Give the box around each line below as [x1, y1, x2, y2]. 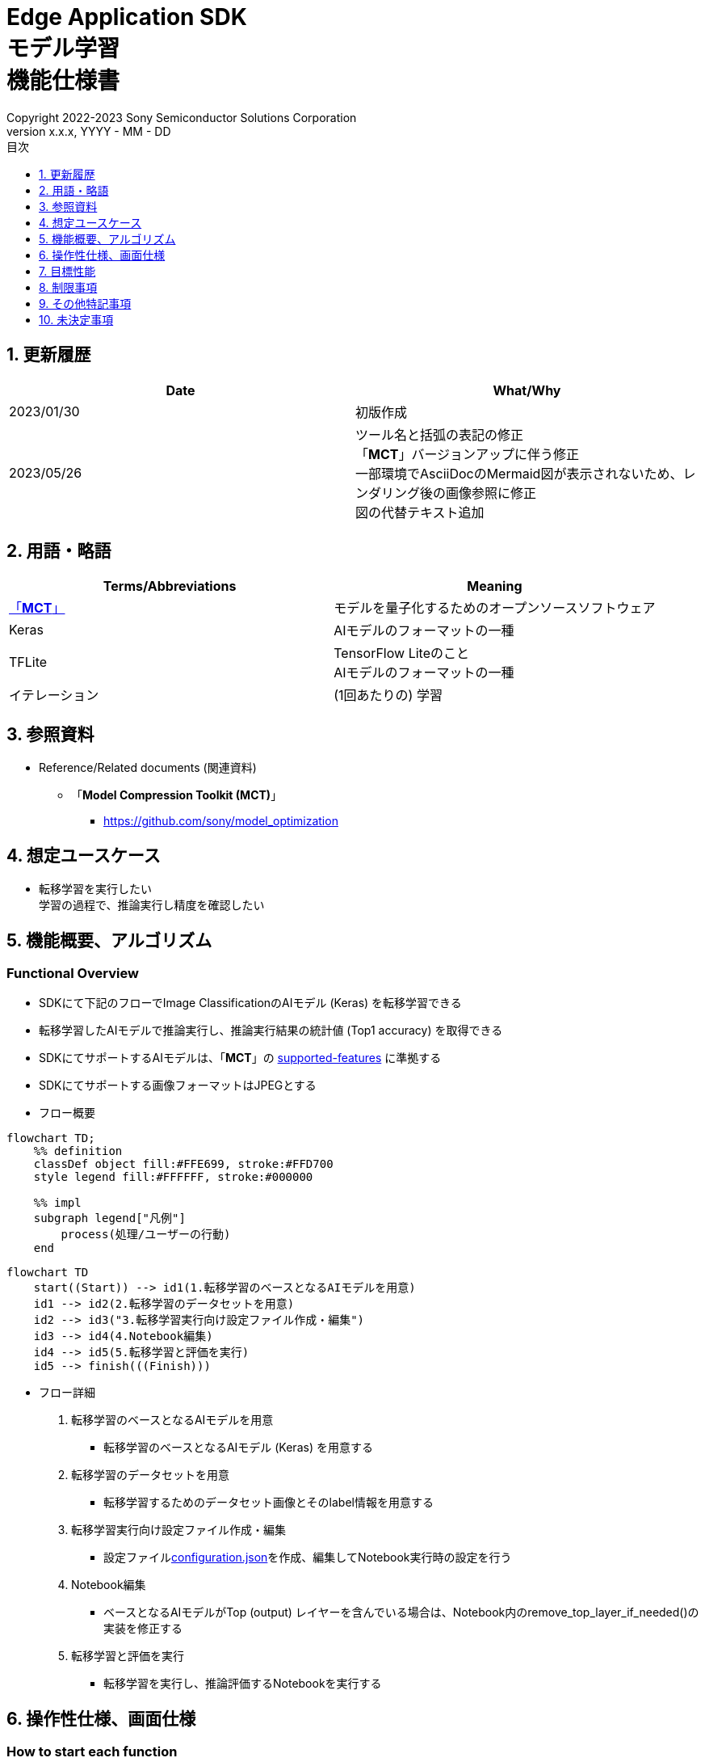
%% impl [33, 1196, 82, 1210]
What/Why [493, 381, 561, 398]
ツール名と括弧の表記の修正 [355, 426, 524, 443]
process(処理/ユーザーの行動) [61, 1228, 231, 1241]
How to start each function [6, 1743, 178, 1760]
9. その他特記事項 [39, 296, 132, 310]
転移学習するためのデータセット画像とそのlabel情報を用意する [103, 1495, 434, 1510]
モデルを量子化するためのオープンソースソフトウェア [334, 600, 656, 617]
